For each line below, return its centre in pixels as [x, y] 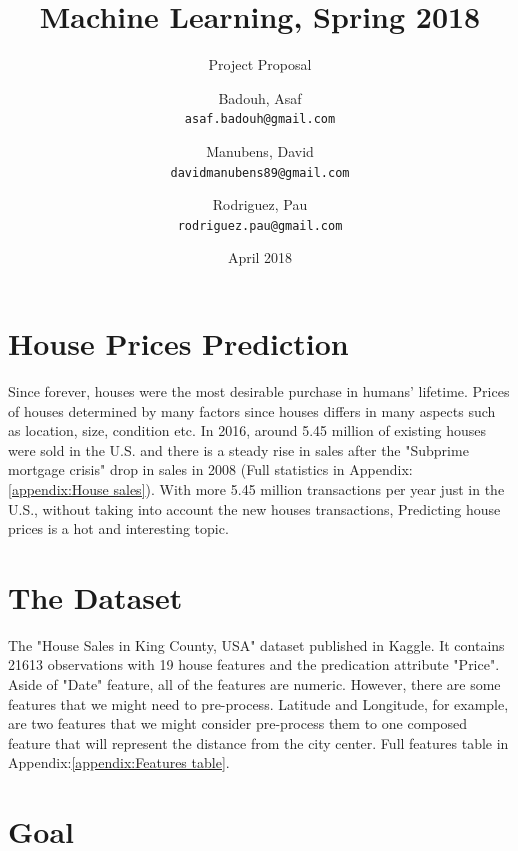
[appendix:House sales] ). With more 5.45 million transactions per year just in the [256, 488]
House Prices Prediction [178, 343]
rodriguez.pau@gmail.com [260, 225]
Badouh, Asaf [260, 97]
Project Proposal [260, 64]
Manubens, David [260, 150]
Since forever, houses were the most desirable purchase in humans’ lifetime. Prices [259, 391]
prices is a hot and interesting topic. [118, 528]
